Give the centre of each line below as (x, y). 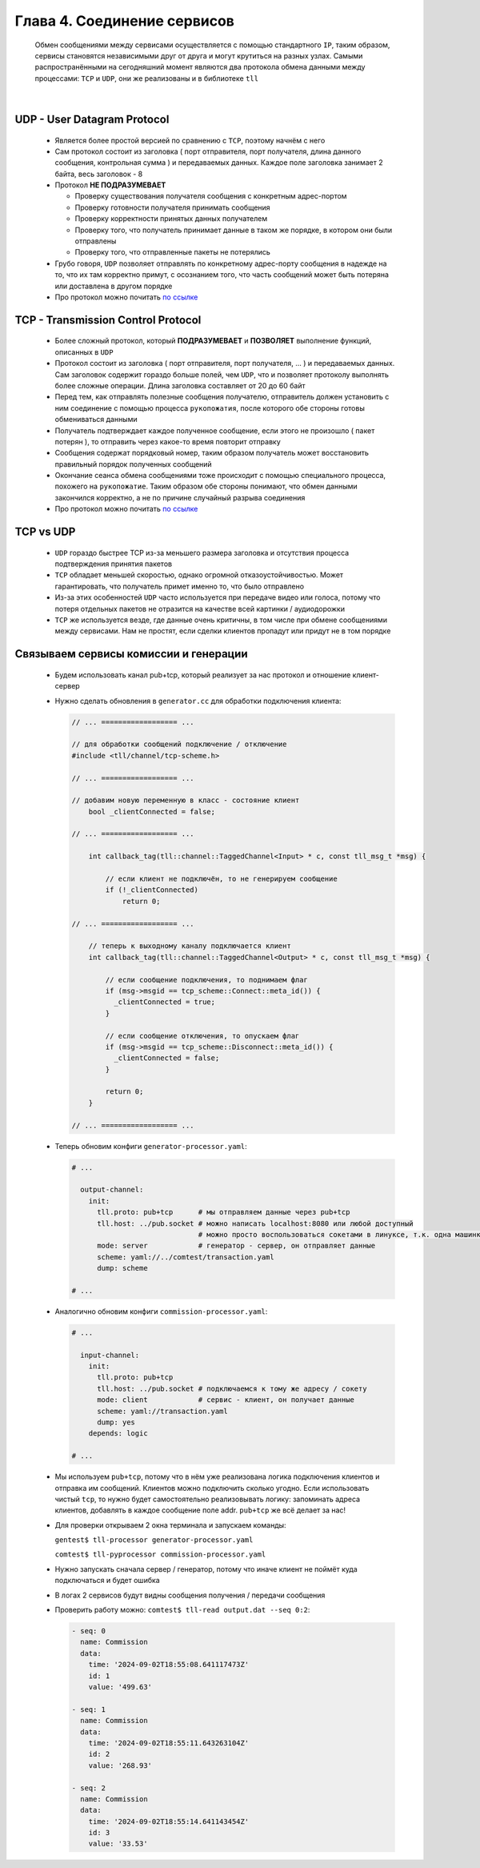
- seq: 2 (89, 1788)
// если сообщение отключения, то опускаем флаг (202, 1036)
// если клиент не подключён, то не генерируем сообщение (221, 879)
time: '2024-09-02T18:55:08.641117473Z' (169, 1665)
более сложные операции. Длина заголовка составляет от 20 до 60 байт (180, 385)
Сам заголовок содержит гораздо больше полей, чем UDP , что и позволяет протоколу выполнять (222, 374)
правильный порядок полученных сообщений (133, 464)
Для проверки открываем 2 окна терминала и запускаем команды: (171, 1525)
